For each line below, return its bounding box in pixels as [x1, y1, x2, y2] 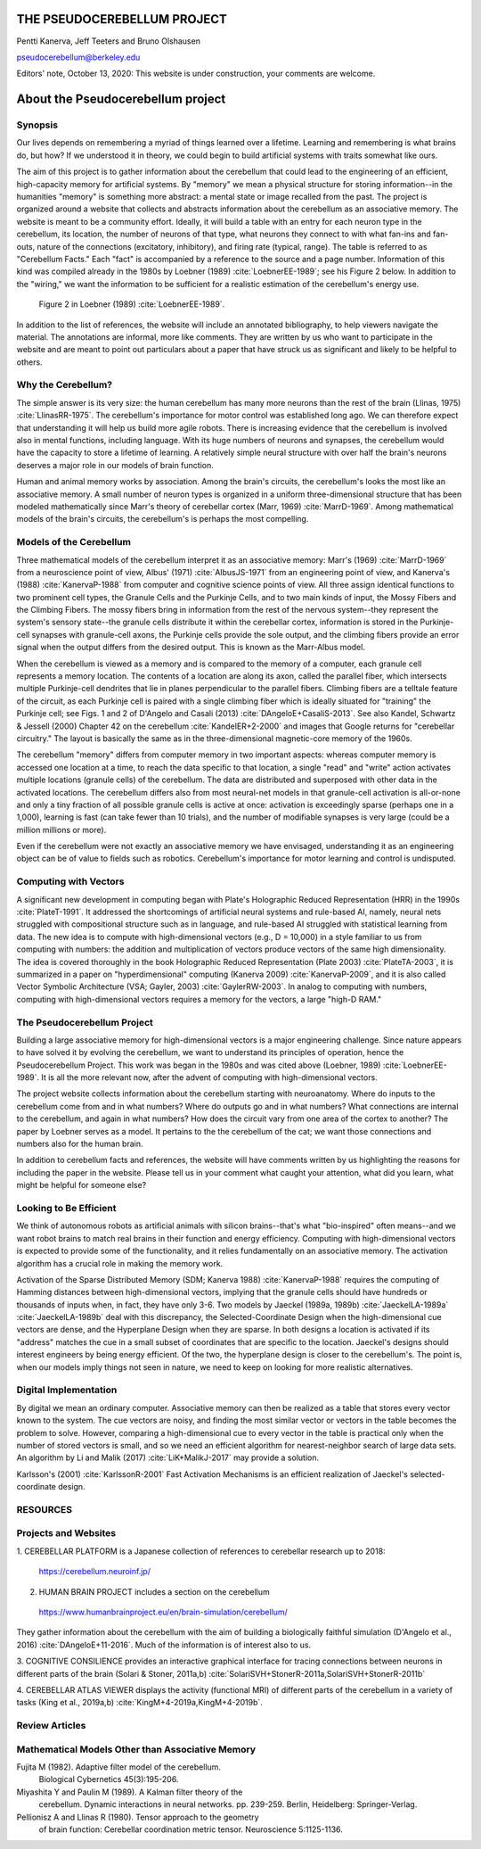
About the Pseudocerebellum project [16, 92, 226, 107]
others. [16, 357, 44, 367]
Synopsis [16, 119, 58, 131]
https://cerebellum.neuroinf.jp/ [38, 1566, 151, 1577]
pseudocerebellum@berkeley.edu [16, 52, 141, 62]
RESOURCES [16, 1503, 73, 1515]
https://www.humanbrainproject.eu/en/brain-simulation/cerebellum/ [38, 1606, 289, 1617]
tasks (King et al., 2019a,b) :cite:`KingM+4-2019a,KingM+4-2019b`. [16, 1697, 263, 1708]
